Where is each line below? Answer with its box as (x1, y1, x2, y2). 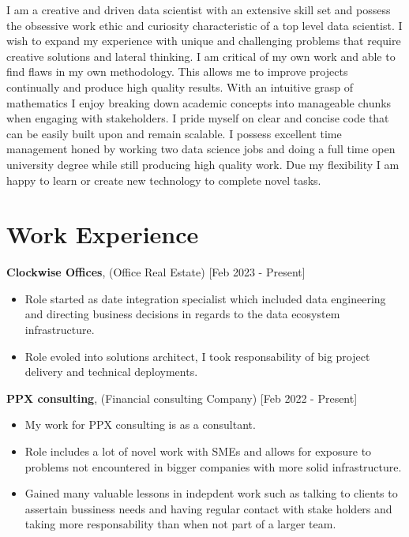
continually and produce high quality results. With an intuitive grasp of (6, 78, 354, 95)
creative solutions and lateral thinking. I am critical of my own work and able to (6, 47, 396, 64)
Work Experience (6, 218, 199, 250)
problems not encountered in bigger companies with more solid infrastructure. (24, 458, 402, 475)
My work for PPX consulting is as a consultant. (24, 416, 256, 433)
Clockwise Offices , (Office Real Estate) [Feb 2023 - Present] (6, 264, 306, 280)
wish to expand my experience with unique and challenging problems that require (6, 32, 401, 49)
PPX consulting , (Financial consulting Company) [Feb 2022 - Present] (6, 389, 358, 406)
